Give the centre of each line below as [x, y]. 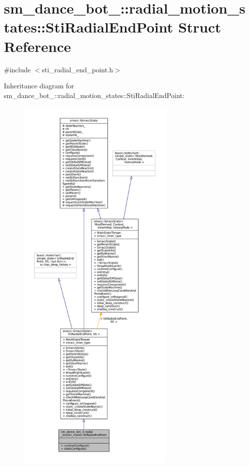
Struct [200, 27]
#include [17, 69]
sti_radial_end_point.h [78, 69]
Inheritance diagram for [39, 86]
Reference [38, 46]
